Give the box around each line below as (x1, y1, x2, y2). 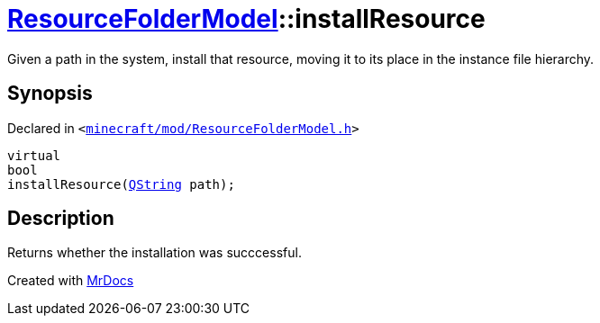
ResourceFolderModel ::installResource (7, 4, 486, 34)
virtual (7, 148, 61, 163)
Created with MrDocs (7, 273, 134, 289)
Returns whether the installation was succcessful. (7, 245, 302, 261)
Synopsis (7, 82, 93, 105)
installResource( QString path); (7, 176, 235, 192)
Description (7, 207, 114, 230)
